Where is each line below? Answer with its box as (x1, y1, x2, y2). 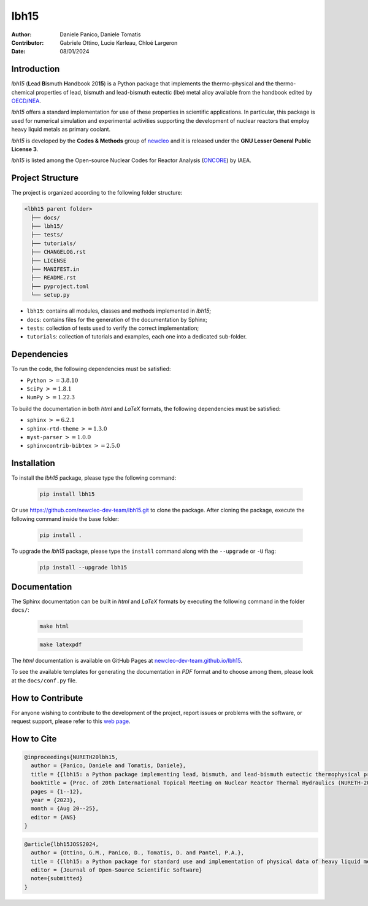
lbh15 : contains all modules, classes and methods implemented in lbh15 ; (26, 307, 212, 314)
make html (39, 623, 69, 630)
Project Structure (11, 173, 79, 184)
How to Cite (11, 733, 57, 744)
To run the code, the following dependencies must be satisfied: (11, 365, 171, 373)
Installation (11, 458, 55, 469)
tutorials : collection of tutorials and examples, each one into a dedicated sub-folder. (26, 333, 247, 340)
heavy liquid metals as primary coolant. (11, 126, 110, 133)
